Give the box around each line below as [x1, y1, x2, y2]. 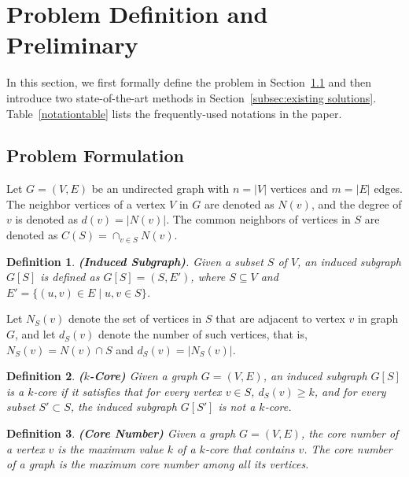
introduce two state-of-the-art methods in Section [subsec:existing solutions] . [6, 89, 377, 105]
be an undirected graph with [91, 180, 230, 197]
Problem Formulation [6, 143, 184, 168]
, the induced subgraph [70, 398, 177, 415]
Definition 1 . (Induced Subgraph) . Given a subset [6, 253, 263, 269]
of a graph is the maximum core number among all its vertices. [6, 456, 309, 472]
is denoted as [15, 211, 78, 227]
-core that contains [204, 440, 295, 457]
